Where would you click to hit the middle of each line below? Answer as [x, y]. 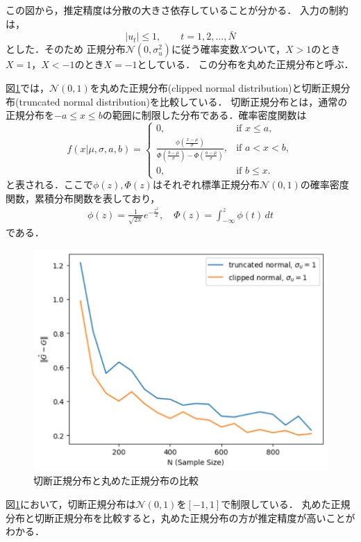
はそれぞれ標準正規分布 [206, 184]
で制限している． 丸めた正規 [286, 504]
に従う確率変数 [205, 49]
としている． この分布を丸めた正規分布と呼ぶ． [245, 64]
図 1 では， [27, 88]
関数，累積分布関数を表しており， [83, 198]
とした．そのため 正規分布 [66, 49]
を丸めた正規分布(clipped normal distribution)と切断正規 [215, 88]
